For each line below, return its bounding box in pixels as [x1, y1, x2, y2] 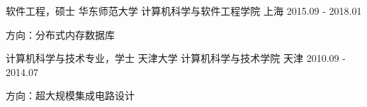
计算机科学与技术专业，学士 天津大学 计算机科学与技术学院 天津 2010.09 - [6, 51, 346, 65]
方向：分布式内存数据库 [6, 27, 115, 42]
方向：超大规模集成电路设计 [6, 88, 135, 103]
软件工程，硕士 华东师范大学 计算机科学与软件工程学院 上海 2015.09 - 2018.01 [6, 4, 362, 18]
